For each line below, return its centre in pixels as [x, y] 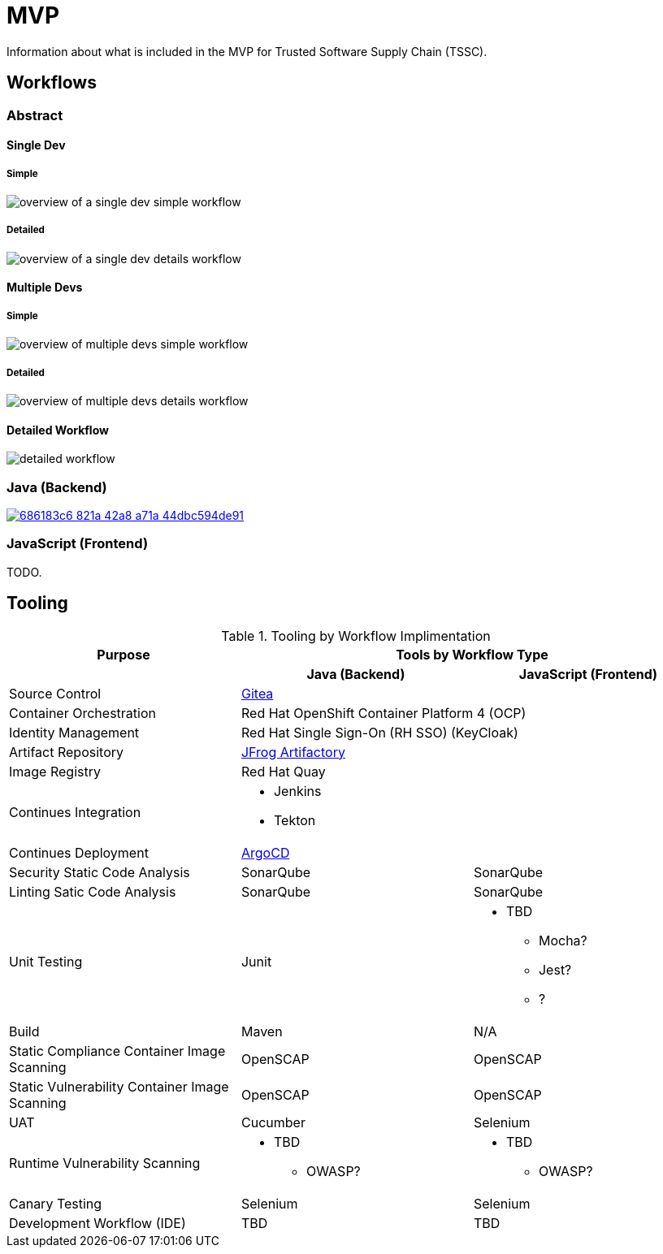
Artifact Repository [66, 752]
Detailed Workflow [58, 430]
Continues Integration [75, 812]
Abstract [35, 115]
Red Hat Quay [283, 771]
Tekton [295, 820]
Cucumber [273, 1122]
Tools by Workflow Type [472, 654]
